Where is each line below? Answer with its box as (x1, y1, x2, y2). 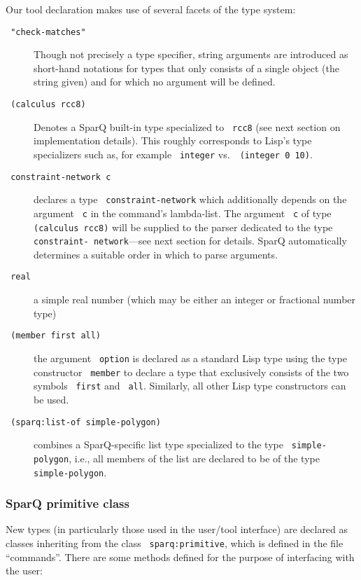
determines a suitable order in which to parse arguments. (34, 247, 278, 261)
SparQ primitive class (6, 495, 129, 512)
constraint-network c (10, 172, 111, 182)
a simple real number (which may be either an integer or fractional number (34, 292, 356, 307)
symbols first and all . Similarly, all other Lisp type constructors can (34, 378, 346, 393)
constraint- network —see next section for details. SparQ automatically (34, 233, 347, 248)
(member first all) (10, 331, 101, 341)
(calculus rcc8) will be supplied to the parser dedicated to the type (34, 219, 333, 234)
